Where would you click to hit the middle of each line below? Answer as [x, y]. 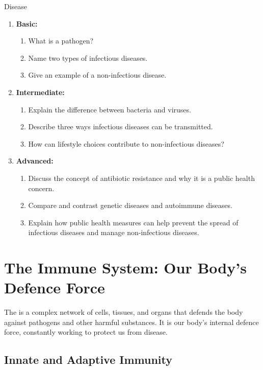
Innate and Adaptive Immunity [88, 360]
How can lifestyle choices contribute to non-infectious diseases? [126, 143]
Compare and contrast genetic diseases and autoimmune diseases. [130, 205]
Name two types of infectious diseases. [88, 57]
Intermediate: [40, 92]
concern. [41, 188]
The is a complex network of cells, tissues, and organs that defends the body [124, 312]
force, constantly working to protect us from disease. [86, 332]
